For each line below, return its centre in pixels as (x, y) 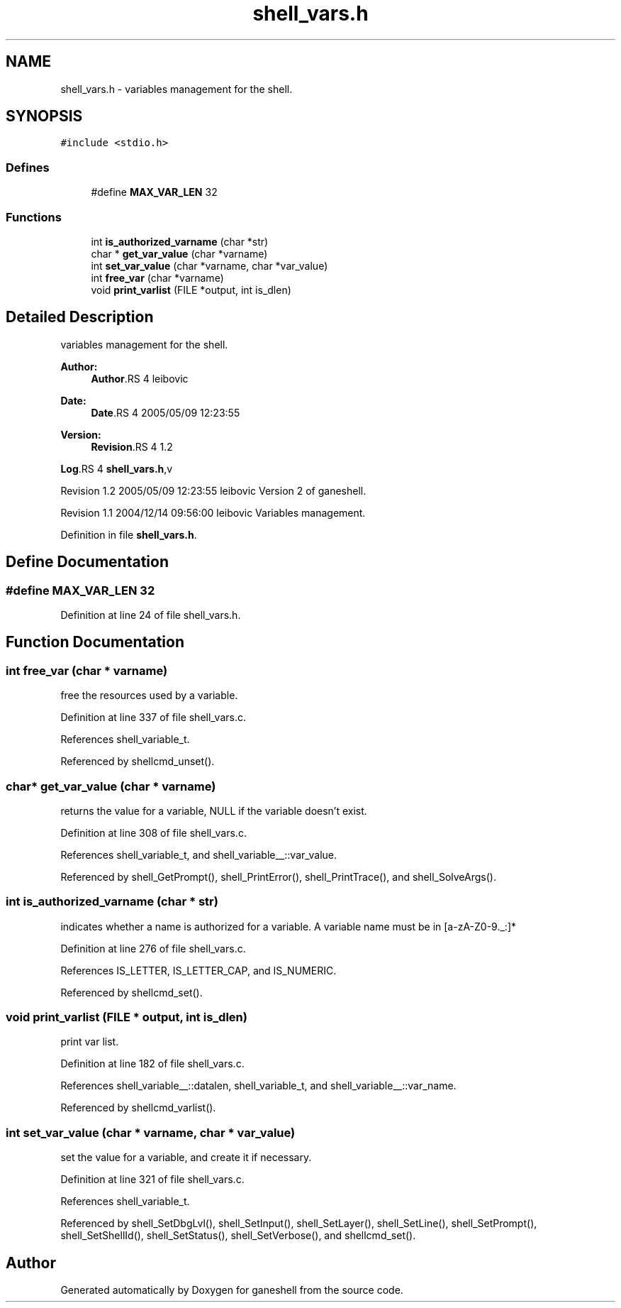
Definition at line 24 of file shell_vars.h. (151, 615)
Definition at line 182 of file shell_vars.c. (152, 1064)
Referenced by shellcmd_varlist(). (138, 1108)
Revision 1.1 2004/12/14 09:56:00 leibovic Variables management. (213, 512)
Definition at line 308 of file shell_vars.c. (153, 832)
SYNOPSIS (44, 116)
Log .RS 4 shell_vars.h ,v (117, 468)
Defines (28, 167)
